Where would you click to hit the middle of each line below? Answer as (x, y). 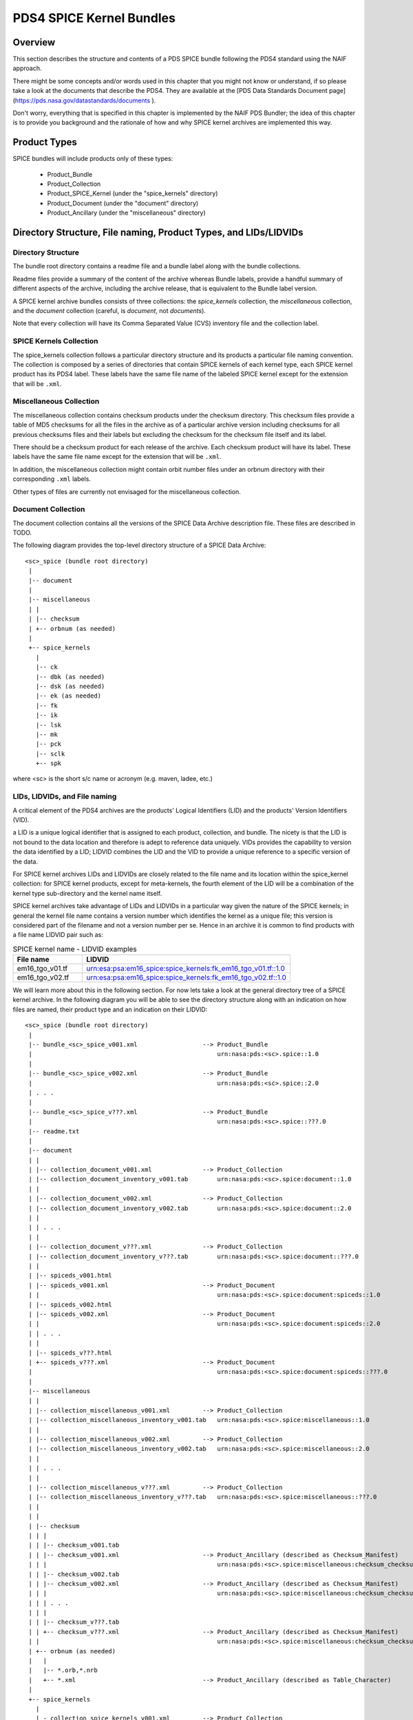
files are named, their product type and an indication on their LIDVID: (110, 1009)
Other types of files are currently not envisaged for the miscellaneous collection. (127, 491)
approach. (27, 68)
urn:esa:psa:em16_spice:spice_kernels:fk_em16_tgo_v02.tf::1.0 (187, 978)
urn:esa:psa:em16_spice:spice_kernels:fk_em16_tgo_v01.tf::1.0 (186, 969)
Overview (34, 42)
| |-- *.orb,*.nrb (63, 1670)
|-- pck (49, 744)
